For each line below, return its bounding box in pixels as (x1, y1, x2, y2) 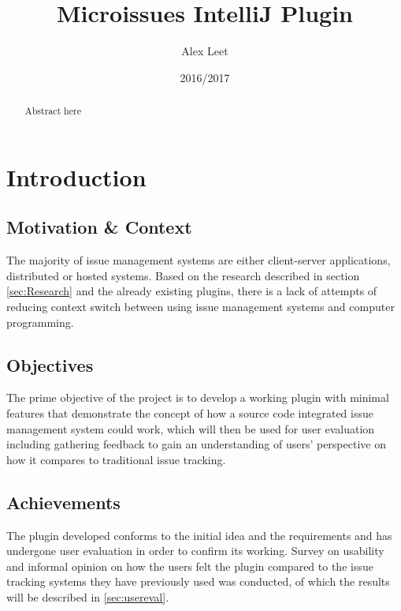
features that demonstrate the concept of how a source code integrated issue (6, 404, 373, 421)
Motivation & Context (6, 215, 192, 239)
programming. (6, 313, 74, 330)
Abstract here (24, 104, 81, 118)
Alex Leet (181, 43, 228, 59)
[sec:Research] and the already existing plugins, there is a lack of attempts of (6, 283, 377, 299)
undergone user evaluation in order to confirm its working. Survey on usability (6, 542, 384, 559)
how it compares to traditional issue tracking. (6, 451, 226, 467)
